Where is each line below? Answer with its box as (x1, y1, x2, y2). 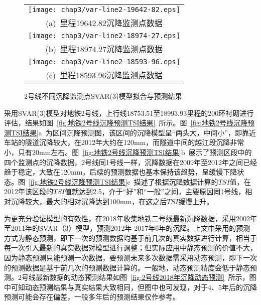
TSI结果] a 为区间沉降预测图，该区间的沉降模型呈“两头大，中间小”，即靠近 (11, 127, 256, 137)
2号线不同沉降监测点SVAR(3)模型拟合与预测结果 (24, 91, 182, 101)
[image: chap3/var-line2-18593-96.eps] (28, 58, 180, 66)
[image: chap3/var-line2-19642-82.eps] (28, 6, 180, 14)
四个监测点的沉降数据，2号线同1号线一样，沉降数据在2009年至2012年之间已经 (4, 157, 257, 167)
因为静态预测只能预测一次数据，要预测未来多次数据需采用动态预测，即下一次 (4, 252, 257, 262)
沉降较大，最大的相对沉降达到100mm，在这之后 (11, 196, 167, 206)
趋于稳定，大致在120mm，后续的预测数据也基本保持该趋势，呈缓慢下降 (4, 167, 237, 177)
